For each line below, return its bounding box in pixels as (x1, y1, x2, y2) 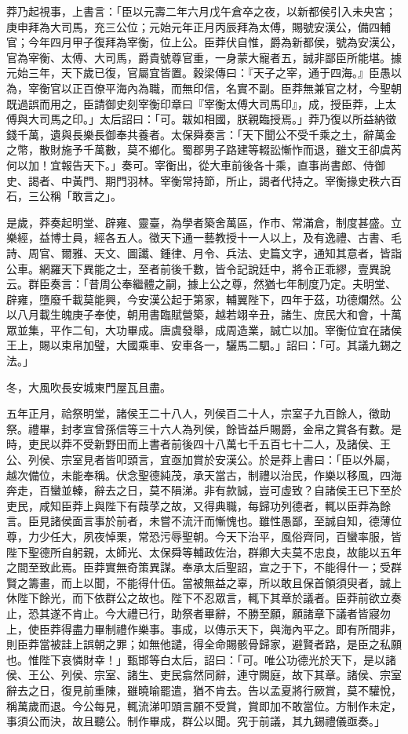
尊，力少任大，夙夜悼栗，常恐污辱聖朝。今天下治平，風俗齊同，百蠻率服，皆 (6, 528, 402, 544)
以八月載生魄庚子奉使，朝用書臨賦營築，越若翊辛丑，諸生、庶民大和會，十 (6, 306, 391, 323)
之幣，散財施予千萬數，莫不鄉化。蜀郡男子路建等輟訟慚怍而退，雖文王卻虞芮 (6, 141, 402, 158)
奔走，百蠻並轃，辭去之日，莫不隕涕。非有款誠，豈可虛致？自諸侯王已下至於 (6, 482, 402, 498)
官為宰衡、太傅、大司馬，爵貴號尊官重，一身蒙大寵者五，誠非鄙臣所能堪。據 (6, 49, 402, 65)
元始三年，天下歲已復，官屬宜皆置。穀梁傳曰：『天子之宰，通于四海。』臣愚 (6, 64, 391, 81)
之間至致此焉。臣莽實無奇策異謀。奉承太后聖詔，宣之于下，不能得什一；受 (6, 559, 391, 575)
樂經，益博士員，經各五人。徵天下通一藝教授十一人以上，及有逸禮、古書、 (6, 229, 391, 246)
